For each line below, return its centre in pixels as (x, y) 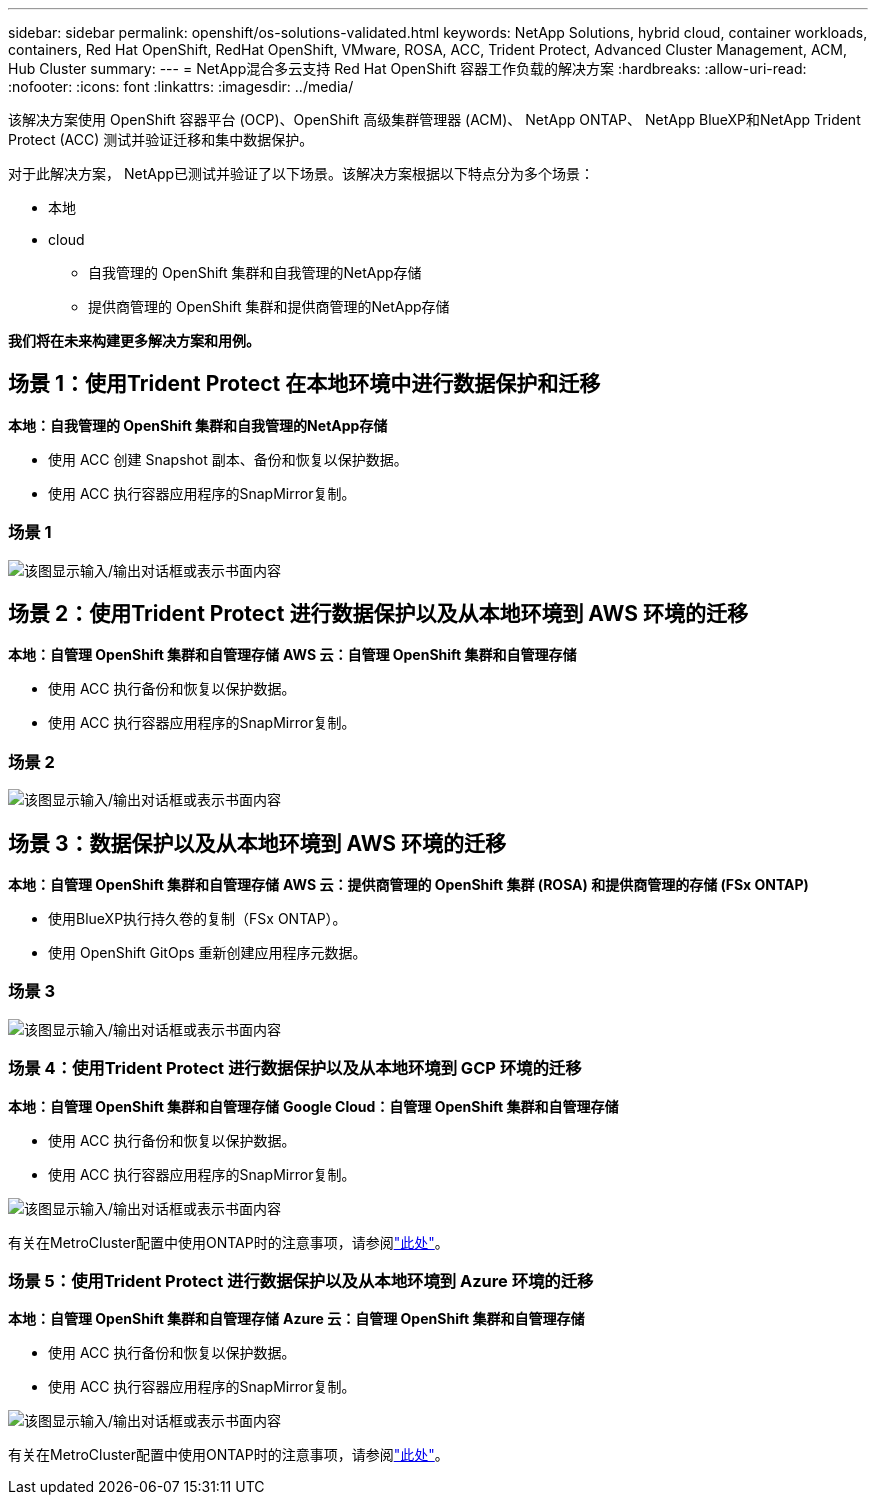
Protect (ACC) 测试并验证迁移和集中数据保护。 (161, 139)
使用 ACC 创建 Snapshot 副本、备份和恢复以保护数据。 (228, 459)
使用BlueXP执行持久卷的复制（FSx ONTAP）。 (197, 919)
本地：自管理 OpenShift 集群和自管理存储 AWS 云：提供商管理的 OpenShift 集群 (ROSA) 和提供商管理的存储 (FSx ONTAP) (408, 885)
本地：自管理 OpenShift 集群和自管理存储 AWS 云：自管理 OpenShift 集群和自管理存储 (292, 655)
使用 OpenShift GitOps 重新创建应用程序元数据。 (207, 953)
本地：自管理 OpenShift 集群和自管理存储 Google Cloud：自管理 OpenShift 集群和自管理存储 (313, 1106)
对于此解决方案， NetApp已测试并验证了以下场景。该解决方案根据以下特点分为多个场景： (301, 173)
